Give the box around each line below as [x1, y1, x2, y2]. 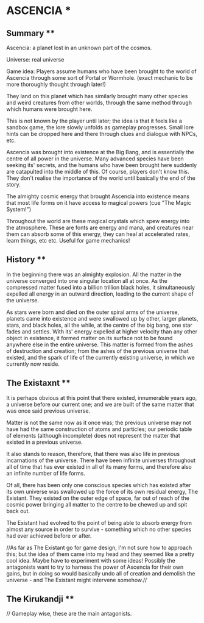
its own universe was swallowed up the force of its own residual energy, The [6, 488, 199, 495]
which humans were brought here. [6, 105, 93, 113]
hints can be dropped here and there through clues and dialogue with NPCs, [6, 130, 198, 137]
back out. [6, 507, 30, 514]
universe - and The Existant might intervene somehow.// [6, 576, 147, 583]
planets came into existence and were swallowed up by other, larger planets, [6, 315, 199, 322]
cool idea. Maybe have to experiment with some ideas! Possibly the [6, 557, 175, 564]
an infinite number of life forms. [6, 469, 85, 477]
